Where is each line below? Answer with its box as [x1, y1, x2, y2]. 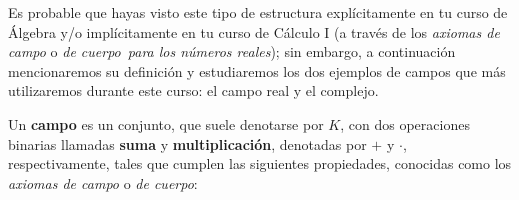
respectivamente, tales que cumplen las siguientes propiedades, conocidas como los [8, 153, 512, 174]
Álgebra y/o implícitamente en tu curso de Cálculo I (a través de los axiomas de [8, 21, 500, 42]
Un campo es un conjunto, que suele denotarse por [8, 113, 324, 134]
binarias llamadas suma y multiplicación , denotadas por [8, 133, 367, 154]
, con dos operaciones [340, 113, 470, 134]
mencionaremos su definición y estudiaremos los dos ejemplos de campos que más [8, 60, 506, 81]
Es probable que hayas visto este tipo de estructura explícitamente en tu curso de [8, 2, 508, 22]
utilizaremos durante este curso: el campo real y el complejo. [8, 80, 379, 101]
